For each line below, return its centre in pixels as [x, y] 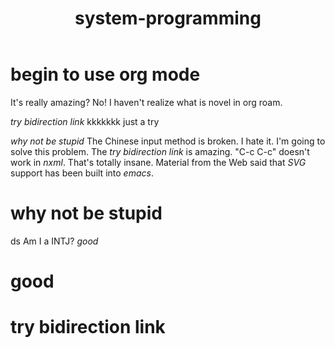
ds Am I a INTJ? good [54, 241]
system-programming [168, 18]
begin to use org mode [105, 74]
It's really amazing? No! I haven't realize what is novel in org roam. [146, 102]
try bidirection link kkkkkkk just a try [85, 121]
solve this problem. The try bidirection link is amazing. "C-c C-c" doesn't [160, 151]
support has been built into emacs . [82, 173]
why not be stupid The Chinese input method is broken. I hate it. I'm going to [168, 141]
